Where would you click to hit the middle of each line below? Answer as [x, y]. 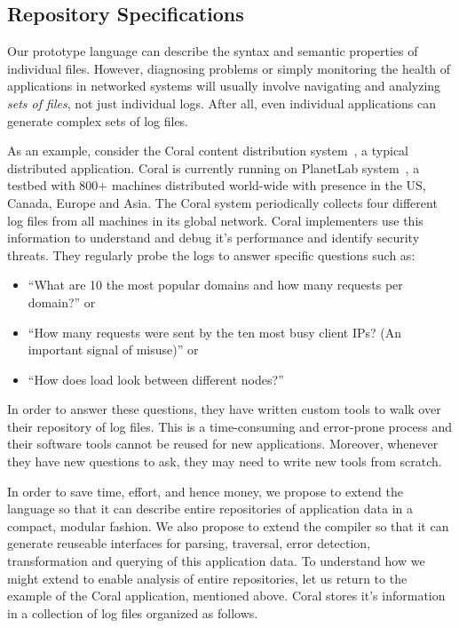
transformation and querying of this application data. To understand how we [216, 561]
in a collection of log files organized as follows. [133, 612]
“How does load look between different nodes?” [156, 379]
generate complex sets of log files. [98, 120]
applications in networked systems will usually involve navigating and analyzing [224, 86]
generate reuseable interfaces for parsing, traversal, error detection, [189, 543]
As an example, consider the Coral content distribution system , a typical [208, 151]
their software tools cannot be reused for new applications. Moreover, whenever [223, 444]
